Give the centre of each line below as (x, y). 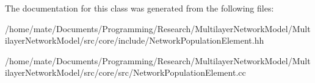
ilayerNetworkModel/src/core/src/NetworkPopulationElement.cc (125, 72)
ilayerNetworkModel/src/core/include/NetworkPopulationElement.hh (135, 40)
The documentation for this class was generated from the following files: (139, 8)
